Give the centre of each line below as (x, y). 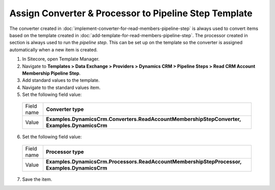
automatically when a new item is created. (53, 50)
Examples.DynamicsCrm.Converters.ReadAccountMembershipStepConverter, (144, 119)
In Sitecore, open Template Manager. (61, 59)
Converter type (65, 109)
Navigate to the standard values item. (61, 87)
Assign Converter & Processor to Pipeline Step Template (131, 13)
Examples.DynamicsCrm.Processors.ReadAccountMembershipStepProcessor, (144, 162)
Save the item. (37, 179)
